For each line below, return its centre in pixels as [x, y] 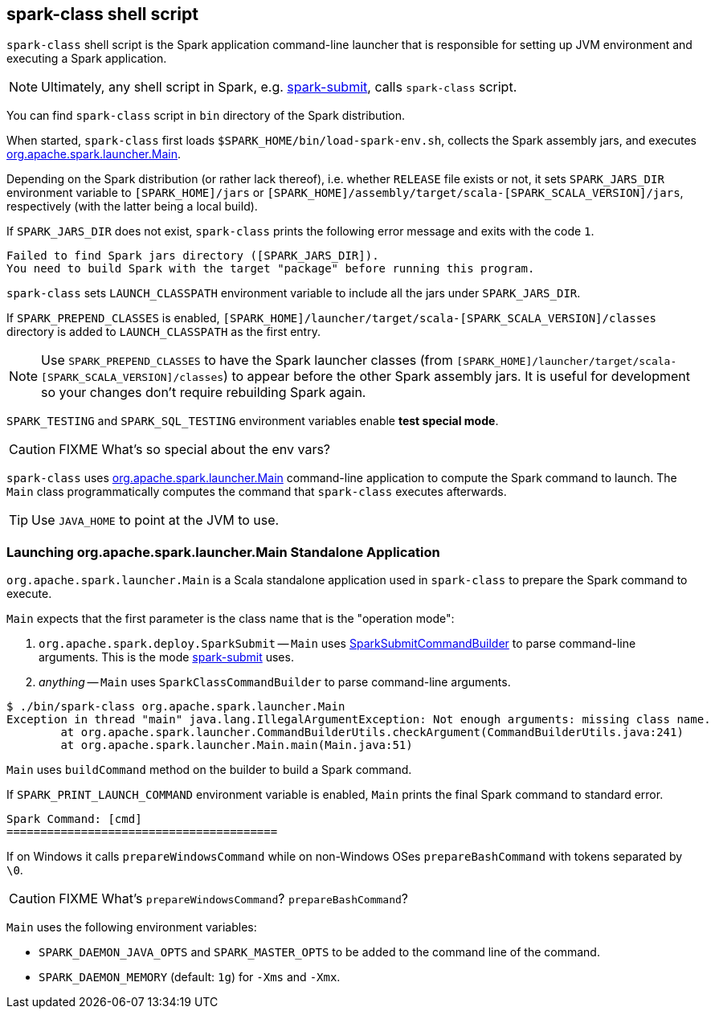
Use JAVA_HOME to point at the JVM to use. [155, 520]
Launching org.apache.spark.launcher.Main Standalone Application [223, 552]
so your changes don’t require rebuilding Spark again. [204, 393]
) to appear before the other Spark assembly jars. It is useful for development [457, 377]
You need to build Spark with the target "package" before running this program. [271, 269]
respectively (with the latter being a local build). [132, 207]
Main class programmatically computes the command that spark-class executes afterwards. [257, 492]
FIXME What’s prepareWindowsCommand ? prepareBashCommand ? [233, 899]
